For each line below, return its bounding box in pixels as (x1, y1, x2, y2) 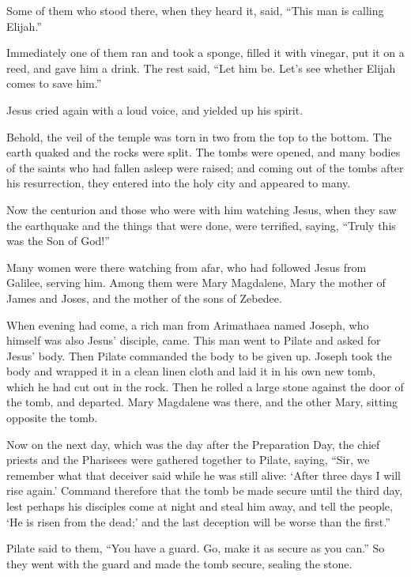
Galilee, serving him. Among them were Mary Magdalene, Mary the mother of (6, 274, 386, 291)
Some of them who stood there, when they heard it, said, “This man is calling (6, 2, 384, 18)
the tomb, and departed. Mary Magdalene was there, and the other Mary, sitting (6, 394, 398, 410)
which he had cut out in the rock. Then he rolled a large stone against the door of (6, 378, 404, 394)
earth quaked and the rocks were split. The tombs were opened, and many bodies (6, 144, 401, 160)
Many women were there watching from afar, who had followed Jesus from (6, 258, 367, 275)
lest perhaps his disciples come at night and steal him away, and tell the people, (6, 498, 393, 515)
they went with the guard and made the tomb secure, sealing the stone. (6, 555, 353, 571)
